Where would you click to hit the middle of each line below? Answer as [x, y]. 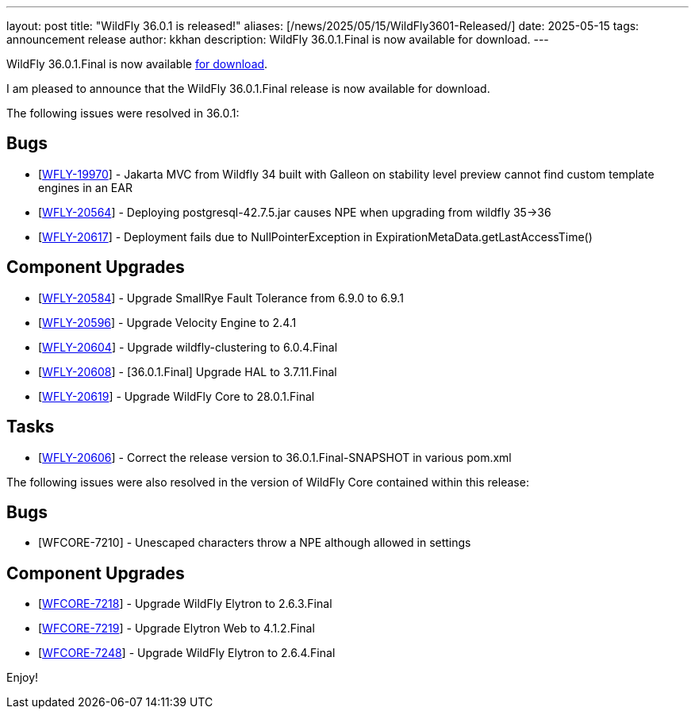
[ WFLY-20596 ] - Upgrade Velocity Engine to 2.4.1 [167, 322]
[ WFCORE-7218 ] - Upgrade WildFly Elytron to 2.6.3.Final [185, 604]
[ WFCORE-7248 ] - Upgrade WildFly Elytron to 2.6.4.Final [187, 653]
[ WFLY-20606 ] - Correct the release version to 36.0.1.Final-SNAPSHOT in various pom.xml [275, 457]
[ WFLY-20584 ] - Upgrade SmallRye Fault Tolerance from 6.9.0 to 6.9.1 [221, 298]
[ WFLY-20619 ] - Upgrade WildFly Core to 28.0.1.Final [177, 396]
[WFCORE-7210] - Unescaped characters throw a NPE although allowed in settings [255, 543]
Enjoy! [23, 678]
